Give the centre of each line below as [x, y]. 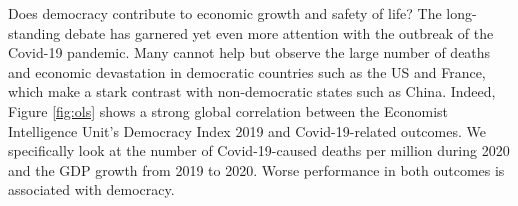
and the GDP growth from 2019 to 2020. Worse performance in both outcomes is [256, 169]
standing [34, 32]
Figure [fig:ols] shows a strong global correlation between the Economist [228, 110]
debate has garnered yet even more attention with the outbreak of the [279, 32]
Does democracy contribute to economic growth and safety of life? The [225, 13]
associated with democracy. [91, 189]
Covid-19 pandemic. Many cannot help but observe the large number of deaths [249, 52]
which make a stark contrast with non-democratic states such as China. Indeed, [252, 91]
